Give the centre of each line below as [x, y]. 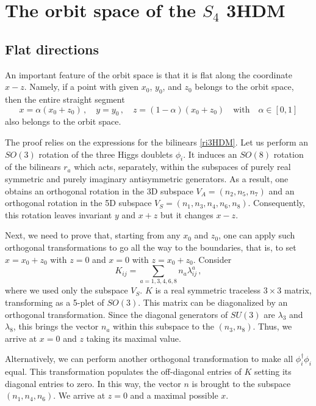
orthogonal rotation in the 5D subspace [78, 203]
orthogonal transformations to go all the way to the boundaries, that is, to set [151, 247]
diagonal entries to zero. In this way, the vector [93, 383]
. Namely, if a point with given [81, 87]
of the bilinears [33, 167]
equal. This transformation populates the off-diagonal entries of [123, 371]
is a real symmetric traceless [208, 290]
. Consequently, [276, 203]
